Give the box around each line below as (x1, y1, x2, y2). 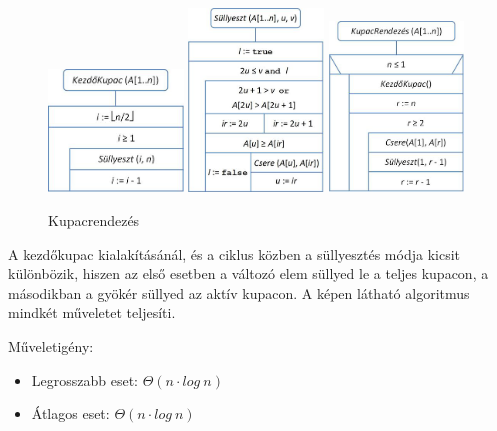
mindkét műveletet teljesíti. (8, 302, 176, 323)
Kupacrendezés (48, 209, 140, 230)
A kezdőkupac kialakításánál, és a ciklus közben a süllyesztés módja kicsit (8, 243, 461, 264)
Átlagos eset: (31, 403, 110, 424)
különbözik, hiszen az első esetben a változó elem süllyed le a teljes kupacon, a (8, 263, 489, 284)
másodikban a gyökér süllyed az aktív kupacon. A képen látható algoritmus (8, 282, 470, 303)
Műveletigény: (8, 335, 94, 356)
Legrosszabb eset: (31, 369, 139, 390)
